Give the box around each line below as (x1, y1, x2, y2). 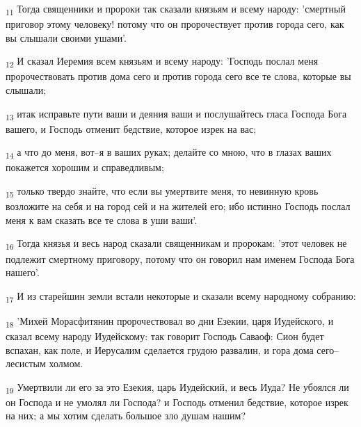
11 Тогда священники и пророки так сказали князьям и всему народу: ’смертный (6, 1, 346, 17)
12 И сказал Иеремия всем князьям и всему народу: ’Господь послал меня (6, 54, 319, 70)
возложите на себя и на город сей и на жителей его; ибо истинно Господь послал (6, 199, 351, 213)
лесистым (6, 356, 46, 371)
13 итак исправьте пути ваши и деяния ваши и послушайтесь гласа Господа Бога (6, 106, 347, 122)
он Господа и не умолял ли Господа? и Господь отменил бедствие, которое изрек (6, 394, 348, 409)
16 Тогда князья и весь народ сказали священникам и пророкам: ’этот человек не (6, 236, 347, 252)
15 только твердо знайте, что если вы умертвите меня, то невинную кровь (6, 184, 319, 200)
